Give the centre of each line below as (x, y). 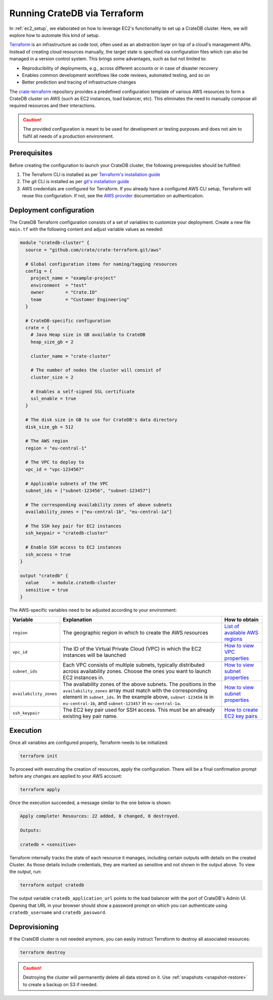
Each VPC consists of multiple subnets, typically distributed (134, 665)
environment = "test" (59, 285)
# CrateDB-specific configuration (68, 321)
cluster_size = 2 (52, 377)
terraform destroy (43, 952)
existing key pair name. (90, 716)
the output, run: (26, 872)
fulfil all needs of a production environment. (69, 136)
